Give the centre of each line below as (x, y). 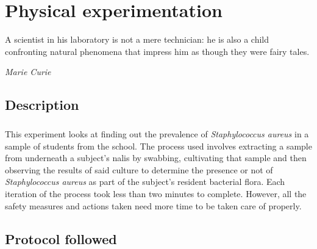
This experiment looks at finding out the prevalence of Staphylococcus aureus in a (157, 134)
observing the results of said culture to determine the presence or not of (139, 169)
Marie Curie (28, 72)
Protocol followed (61, 238)
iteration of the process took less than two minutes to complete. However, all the (156, 194)
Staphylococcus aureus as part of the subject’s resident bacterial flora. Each (145, 182)
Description (42, 105)
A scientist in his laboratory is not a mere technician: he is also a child (137, 39)
